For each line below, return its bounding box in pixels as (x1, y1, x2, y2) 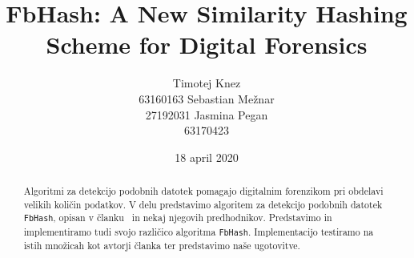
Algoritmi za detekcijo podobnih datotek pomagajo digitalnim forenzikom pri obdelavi (23, 184, 384, 198)
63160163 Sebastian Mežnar (139, 90, 275, 107)
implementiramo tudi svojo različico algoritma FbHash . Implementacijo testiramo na (23, 224, 374, 238)
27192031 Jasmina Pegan (145, 106, 268, 123)
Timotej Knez (172, 75, 241, 91)
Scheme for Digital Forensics (46, 28, 368, 61)
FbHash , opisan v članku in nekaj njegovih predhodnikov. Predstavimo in (23, 211, 332, 224)
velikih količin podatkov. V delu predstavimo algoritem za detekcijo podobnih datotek (23, 197, 383, 211)
